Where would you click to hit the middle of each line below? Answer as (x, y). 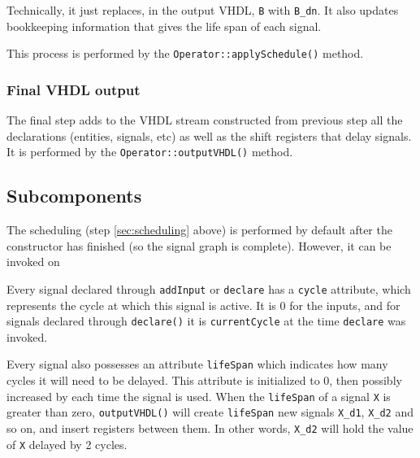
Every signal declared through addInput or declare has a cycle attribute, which (209, 288)
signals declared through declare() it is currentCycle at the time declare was (206, 321)
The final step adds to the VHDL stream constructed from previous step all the (205, 120)
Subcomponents (74, 196)
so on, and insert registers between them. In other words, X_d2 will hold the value (210, 428)
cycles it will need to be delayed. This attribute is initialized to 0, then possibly (204, 380)
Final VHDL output (74, 89)
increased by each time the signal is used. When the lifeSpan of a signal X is (199, 396)
